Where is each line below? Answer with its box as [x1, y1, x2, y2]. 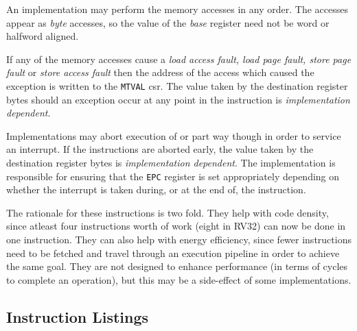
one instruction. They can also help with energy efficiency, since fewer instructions [6, 232, 352, 247]
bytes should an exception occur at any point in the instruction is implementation [6, 92, 350, 106]
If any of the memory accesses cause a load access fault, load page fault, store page [6, 51, 352, 66]
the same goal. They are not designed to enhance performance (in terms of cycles [6, 259, 348, 273]
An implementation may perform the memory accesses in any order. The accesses [6, 2, 348, 16]
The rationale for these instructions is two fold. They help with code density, [6, 205, 329, 219]
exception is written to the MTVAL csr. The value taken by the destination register [6, 78, 348, 93]
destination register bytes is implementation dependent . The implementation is [6, 156, 336, 169]
